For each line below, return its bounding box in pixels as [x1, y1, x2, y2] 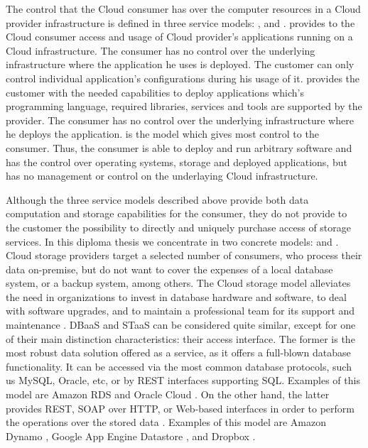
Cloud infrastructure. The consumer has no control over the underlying [6, 43, 315, 58]
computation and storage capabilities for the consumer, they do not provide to [6, 206, 347, 221]
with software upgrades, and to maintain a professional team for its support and [6, 303, 355, 318]
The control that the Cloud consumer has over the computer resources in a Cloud [6, 1, 361, 16]
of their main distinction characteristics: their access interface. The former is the [6, 331, 355, 346]
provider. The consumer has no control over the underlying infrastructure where [6, 112, 354, 127]
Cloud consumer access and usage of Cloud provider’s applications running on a [6, 29, 353, 44]
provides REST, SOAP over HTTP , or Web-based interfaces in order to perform [6, 400, 355, 415]
